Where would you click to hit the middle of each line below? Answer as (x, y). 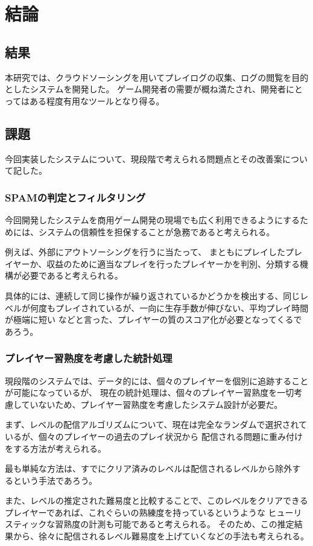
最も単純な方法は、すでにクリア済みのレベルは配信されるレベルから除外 (149, 468)
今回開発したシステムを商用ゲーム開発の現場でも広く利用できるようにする (153, 219)
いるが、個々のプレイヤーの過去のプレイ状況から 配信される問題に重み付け (154, 436)
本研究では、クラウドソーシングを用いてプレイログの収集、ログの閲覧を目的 (157, 77)
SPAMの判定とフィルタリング (75, 197)
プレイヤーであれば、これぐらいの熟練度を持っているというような (135, 512)
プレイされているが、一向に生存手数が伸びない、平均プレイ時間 (182, 307)
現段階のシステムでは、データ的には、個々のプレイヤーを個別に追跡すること (157, 380)
